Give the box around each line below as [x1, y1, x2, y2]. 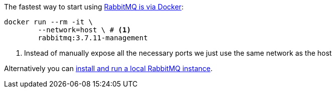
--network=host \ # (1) [38, 26, 131, 34]
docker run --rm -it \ [4, 18, 93, 26]
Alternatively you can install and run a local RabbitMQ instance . [4, 64, 213, 73]
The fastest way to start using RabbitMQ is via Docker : [4, 2, 184, 11]
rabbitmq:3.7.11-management [38, 34, 148, 42]
